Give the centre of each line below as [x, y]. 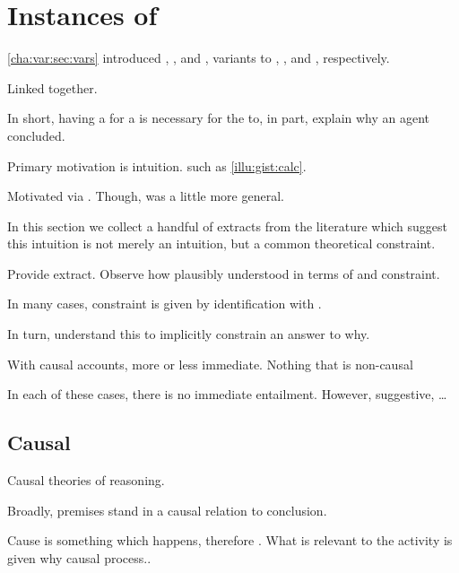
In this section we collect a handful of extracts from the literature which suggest [227, 226]
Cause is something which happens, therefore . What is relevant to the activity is [230, 540]
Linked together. [52, 87]
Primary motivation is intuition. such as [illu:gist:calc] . [157, 165]
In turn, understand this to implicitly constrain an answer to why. [189, 334]
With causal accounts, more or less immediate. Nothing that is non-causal [210, 364]
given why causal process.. [79, 557]
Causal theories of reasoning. [86, 480]
